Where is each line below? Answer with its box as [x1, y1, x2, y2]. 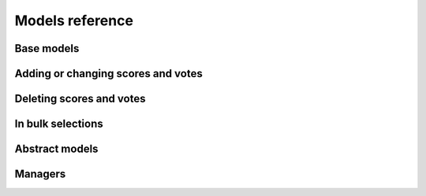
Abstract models [14, 142, 99, 156]
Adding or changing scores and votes [14, 67, 203, 80]
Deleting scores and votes [14, 92, 146, 105]
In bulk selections [14, 117, 104, 131]
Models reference [14, 12, 134, 29]
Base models [14, 42, 80, 55]
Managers [14, 168, 66, 181]
